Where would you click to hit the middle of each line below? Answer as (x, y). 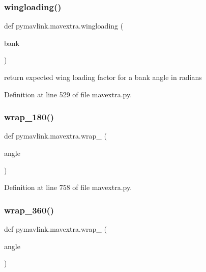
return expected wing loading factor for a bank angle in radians (103, 77)
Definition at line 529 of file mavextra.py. (68, 94)
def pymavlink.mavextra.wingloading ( (64, 26)
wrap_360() (29, 210)
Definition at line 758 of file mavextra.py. (68, 187)
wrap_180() (29, 117)
